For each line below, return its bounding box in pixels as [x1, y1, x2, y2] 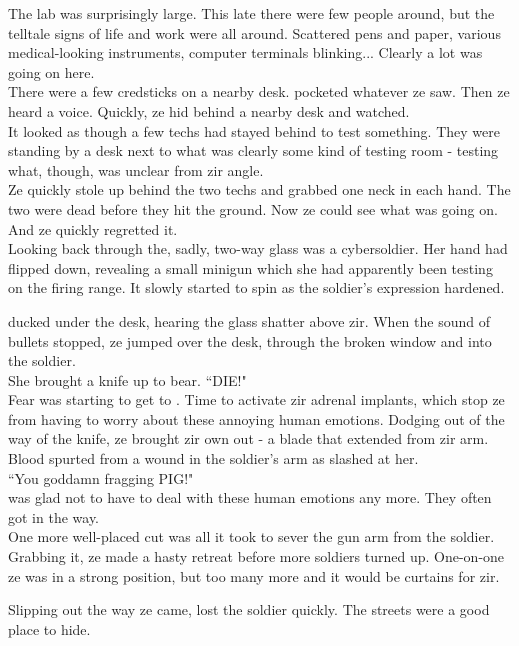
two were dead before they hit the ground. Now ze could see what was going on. [8, 198, 498, 219]
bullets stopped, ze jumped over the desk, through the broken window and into [8, 330, 492, 351]
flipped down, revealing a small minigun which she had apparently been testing [8, 257, 493, 278]
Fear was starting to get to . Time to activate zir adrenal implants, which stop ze [8, 389, 505, 410]
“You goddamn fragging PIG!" [8, 467, 194, 488]
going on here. [8, 61, 95, 82]
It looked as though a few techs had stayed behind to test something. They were [8, 120, 500, 141]
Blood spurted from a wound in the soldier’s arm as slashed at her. [8, 448, 419, 469]
